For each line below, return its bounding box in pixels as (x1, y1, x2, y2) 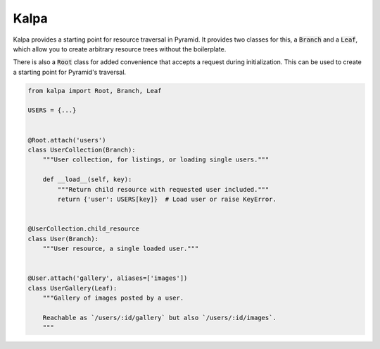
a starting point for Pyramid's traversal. (13, 68, 127, 76)
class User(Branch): (27, 235, 99, 243)
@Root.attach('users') (27, 136, 106, 144)
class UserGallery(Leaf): (27, 284, 118, 292)
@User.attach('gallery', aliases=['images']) (27, 274, 188, 282)
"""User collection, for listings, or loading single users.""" (42, 156, 270, 164)
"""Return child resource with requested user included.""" (57, 185, 270, 193)
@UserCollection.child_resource (27, 225, 140, 233)
